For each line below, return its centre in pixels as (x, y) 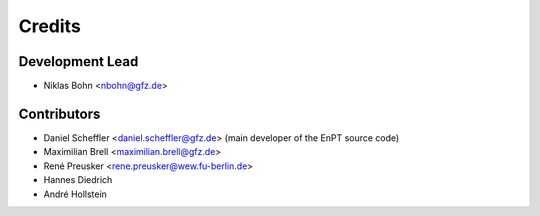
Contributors (59, 113)
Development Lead (78, 61)
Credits (50, 26)
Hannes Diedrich (78, 180)
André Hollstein (75, 194)
